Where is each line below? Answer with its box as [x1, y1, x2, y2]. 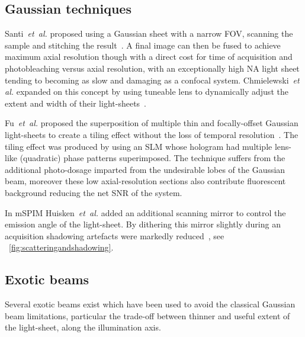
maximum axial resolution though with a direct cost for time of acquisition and [5, 50, 293, 63]
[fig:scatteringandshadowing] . [9, 241, 114, 253]
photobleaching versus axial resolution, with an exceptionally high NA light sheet [5, 62, 300, 74]
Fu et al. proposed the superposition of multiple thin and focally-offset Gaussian [5, 117, 298, 129]
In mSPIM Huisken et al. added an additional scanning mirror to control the [5, 206, 286, 219]
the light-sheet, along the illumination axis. [5, 321, 161, 333]
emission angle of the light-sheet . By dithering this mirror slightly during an [5, 218, 281, 230]
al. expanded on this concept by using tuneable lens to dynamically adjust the [5, 85, 288, 98]
